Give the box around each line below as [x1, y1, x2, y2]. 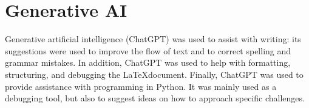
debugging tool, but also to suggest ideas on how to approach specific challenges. [5, 92, 305, 104]
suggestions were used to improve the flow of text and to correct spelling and [5, 44, 291, 57]
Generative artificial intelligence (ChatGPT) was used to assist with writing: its [5, 33, 301, 45]
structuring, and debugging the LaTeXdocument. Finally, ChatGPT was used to [5, 68, 304, 80]
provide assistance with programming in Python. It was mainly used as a [5, 80, 277, 92]
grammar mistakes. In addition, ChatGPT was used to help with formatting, [5, 56, 291, 69]
